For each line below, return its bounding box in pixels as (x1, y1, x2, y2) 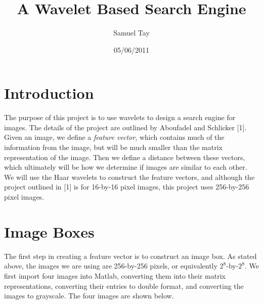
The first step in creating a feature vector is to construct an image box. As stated (4, 250, 257, 261)
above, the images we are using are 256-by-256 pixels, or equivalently (4, 260, 217, 271)
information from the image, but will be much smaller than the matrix (4, 142, 223, 153)
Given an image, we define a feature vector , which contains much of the (4, 132, 225, 142)
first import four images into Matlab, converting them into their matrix (4, 270, 226, 281)
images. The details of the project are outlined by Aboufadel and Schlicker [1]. (4, 122, 247, 132)
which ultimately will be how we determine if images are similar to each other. (4, 162, 247, 172)
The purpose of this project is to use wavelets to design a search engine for (4, 112, 236, 123)
